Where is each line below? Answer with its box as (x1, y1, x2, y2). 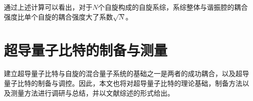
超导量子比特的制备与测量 (4, 40, 168, 60)
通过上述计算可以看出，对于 (4, 2, 92, 12)
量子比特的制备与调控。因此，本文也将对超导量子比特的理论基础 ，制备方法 (4, 78, 242, 88)
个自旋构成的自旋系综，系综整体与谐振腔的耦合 (98, 2, 248, 12)
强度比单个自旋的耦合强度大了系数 (4, 11, 113, 21)
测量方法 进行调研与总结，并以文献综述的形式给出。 (10, 87, 174, 98)
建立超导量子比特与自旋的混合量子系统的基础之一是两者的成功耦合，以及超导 (4, 68, 249, 79)
